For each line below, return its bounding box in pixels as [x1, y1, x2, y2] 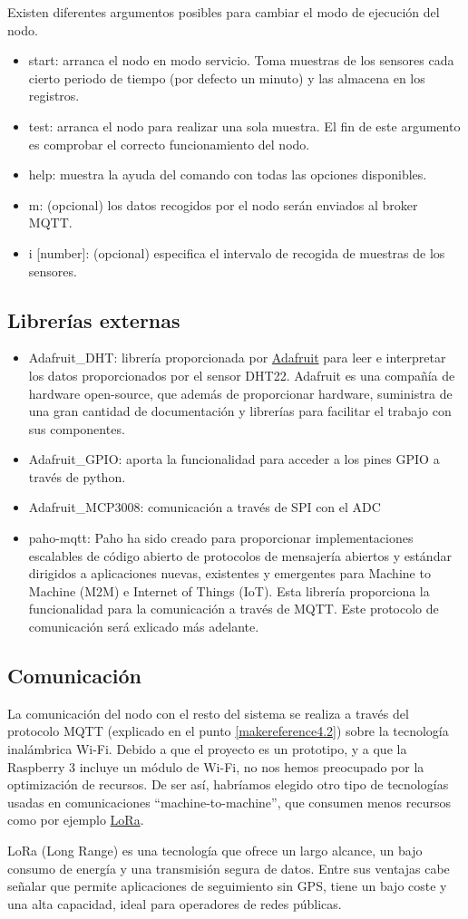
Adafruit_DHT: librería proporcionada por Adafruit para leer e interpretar [28, 348, 446, 367]
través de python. [28, 467, 126, 486]
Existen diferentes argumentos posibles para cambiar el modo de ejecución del [7, 3, 440, 21]
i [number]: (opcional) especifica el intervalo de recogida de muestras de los [28, 243, 445, 262]
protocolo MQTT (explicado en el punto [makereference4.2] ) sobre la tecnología [7, 721, 449, 740]
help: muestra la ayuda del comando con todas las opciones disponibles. [28, 165, 427, 184]
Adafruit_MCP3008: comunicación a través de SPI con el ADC [28, 498, 381, 517]
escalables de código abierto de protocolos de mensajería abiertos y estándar [28, 546, 452, 565]
